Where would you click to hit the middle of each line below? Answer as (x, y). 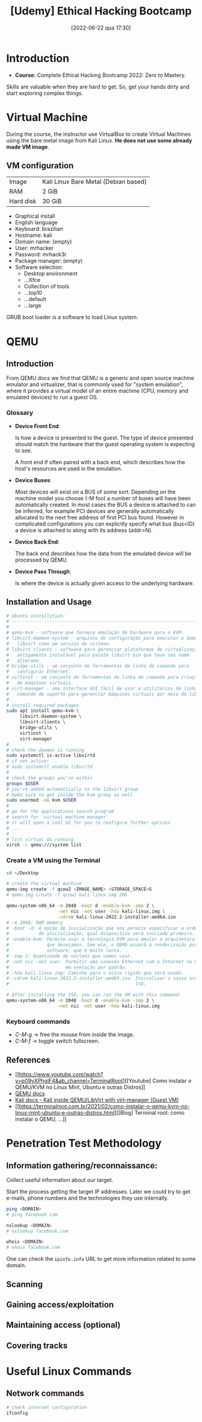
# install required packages (43, 705)
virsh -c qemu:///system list (44, 845)
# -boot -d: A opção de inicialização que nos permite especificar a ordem (103, 928)
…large (32, 305)
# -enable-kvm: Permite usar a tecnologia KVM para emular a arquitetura (101, 939)
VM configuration (40, 166)
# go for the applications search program (60, 812)
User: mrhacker (34, 248)
